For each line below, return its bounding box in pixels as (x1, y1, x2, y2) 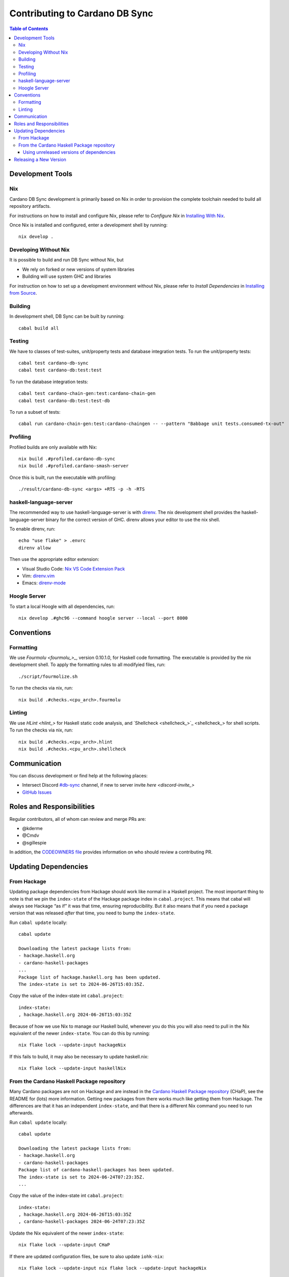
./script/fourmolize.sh (18, 673, 78, 679)
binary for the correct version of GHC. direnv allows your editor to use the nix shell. (45, 516, 220, 523)
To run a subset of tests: (9, 409, 61, 415)
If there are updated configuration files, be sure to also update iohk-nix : (9, 1253, 164, 1259)
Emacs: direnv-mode (22, 580, 66, 586)
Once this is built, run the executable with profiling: (9, 474, 117, 480)
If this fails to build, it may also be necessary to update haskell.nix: (9, 1053, 149, 1059)
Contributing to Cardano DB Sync (9, 8, 153, 19)
